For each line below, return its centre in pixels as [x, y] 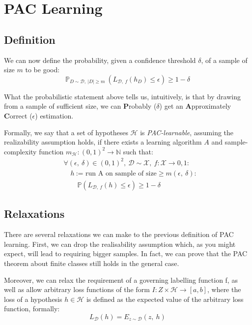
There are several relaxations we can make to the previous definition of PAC [119, 234]
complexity [20, 151]
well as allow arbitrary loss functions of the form [77, 289]
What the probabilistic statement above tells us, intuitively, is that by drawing [122, 96]
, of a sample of [224, 60]
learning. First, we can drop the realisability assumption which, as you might [120, 244]
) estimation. [54, 115]
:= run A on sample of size [116, 173]
